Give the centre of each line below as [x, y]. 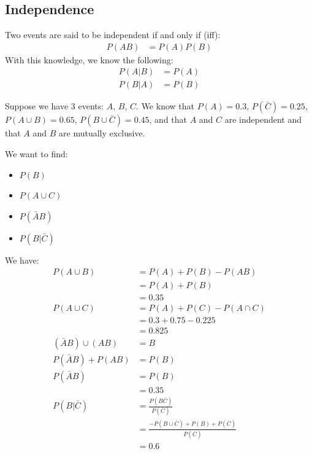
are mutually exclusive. [102, 133]
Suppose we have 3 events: [55, 106]
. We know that [165, 106]
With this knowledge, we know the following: [89, 59]
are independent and [263, 119]
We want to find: [36, 154]
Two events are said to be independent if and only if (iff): [113, 35]
